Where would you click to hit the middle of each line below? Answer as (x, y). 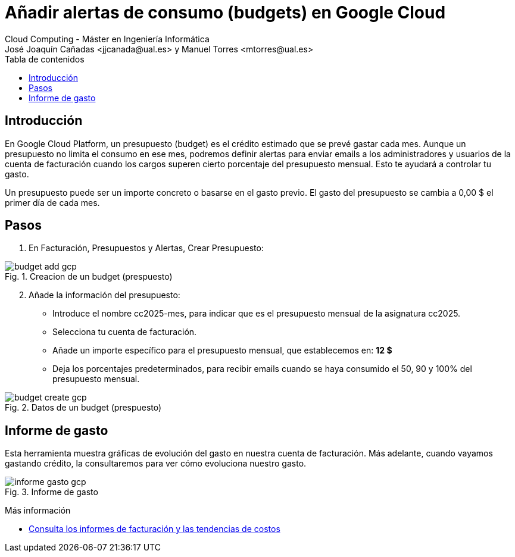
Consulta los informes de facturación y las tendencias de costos (154, 529)
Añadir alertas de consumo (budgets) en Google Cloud (225, 12)
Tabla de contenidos (45, 59)
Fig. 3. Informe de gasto (51, 492)
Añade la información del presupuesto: (104, 295)
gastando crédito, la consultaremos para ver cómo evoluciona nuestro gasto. (156, 464)
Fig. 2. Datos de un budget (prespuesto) (83, 408)
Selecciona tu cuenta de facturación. (125, 332)
